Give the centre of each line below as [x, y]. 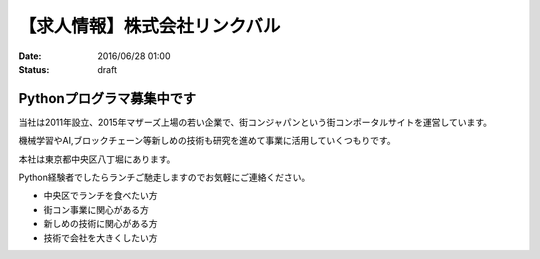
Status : [34, 69]
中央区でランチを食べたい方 [100, 196]
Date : [30, 56]
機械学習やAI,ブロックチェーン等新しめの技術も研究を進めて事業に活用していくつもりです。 [207, 141]
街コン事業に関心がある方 [96, 209]
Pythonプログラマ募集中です [107, 98]
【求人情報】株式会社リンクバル [149, 26]
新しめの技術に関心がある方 [100, 224]
